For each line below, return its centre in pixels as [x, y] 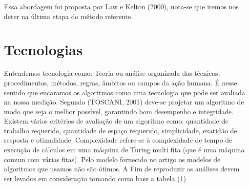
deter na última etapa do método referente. [69, 16]
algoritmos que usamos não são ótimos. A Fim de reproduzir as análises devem [122, 169]
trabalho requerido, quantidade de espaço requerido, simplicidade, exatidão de [121, 130]
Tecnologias [43, 50]
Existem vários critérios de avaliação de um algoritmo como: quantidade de [116, 121]
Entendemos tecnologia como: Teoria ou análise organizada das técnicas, [112, 73]
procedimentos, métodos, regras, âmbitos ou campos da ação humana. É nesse [121, 82]
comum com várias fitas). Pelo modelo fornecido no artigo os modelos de [112, 159]
